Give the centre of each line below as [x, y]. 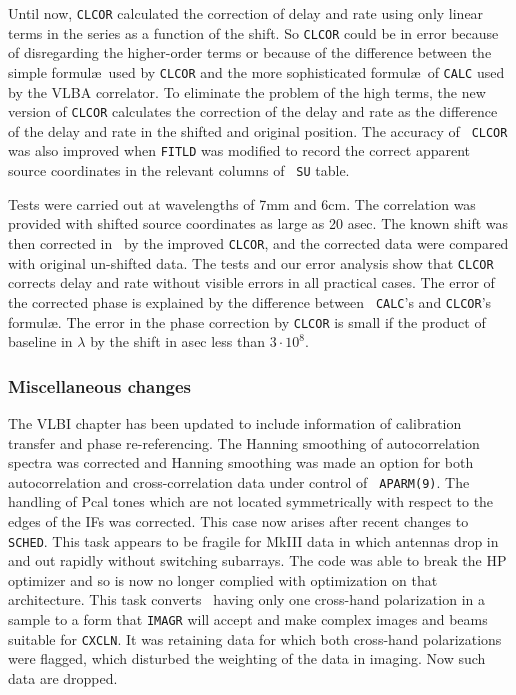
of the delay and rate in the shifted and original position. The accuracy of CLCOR [258, 130]
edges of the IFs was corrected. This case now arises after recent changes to [238, 521]
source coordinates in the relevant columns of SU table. [179, 170]
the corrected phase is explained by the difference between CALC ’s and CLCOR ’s [250, 301]
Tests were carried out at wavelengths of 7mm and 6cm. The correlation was [242, 203]
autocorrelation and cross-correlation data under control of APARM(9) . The [239, 481]
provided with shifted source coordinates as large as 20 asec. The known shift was [258, 223]
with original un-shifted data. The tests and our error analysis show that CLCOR [251, 262]
